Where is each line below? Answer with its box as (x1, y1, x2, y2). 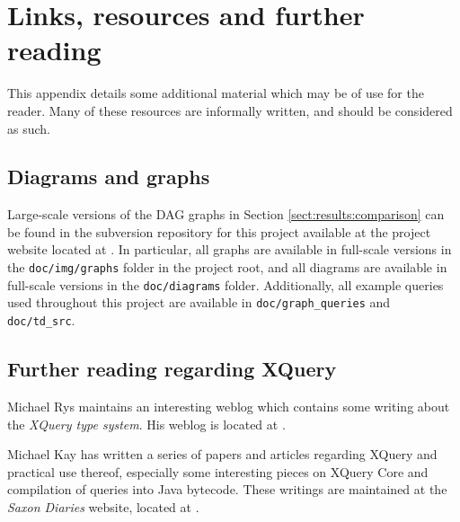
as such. (7, 119, 50, 137)
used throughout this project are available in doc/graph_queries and (7, 293, 391, 312)
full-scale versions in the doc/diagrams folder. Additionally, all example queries (7, 275, 444, 294)
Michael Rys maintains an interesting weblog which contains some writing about (7, 396, 450, 415)
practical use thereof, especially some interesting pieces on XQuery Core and (7, 462, 429, 481)
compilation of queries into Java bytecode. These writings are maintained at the (7, 480, 447, 499)
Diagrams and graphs (7, 163, 210, 190)
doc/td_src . (7, 311, 75, 330)
